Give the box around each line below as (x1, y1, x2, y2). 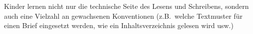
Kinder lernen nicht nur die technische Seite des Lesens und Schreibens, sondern (4, 1, 249, 11)
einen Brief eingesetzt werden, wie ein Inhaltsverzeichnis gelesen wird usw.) (4, 20, 234, 31)
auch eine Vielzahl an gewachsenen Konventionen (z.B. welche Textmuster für (4, 10, 243, 21)
